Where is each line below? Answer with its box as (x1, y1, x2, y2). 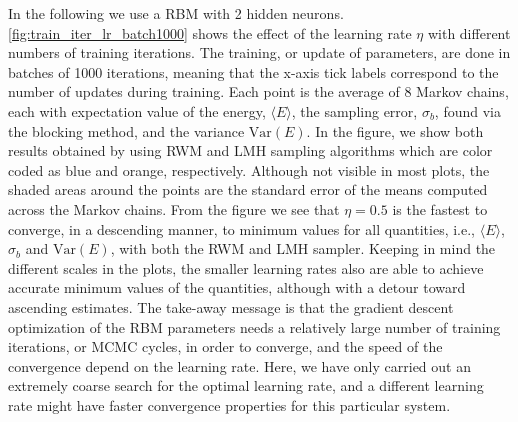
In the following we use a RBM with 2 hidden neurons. (8, 3, 344, 23)
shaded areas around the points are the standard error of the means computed (8, 179, 488, 200)
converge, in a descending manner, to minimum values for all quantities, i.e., (8, 218, 476, 239)
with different (427, 22, 511, 43)
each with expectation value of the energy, (8, 100, 266, 121)
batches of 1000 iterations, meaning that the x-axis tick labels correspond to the (8, 61, 499, 82)
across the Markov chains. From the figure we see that (8, 198, 340, 219)
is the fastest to (392, 198, 488, 219)
